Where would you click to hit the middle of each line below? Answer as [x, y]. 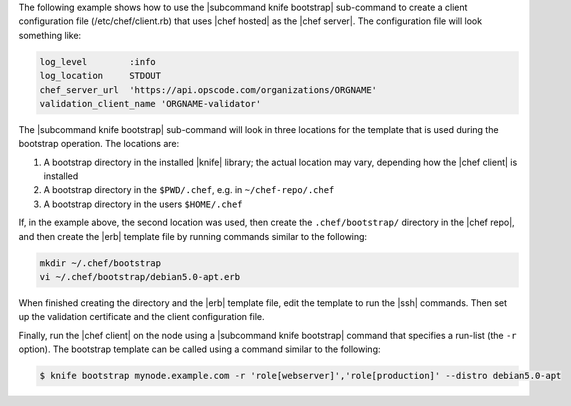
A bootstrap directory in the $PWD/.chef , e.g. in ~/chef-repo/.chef [189, 190]
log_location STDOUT [100, 76]
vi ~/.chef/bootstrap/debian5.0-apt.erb [139, 277]
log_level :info [98, 61]
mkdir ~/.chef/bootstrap [100, 263]
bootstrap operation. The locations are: [99, 144]
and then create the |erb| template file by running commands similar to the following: [193, 236]
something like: [50, 35]
